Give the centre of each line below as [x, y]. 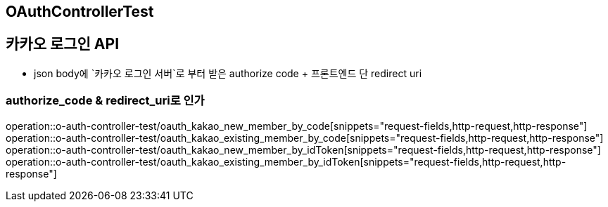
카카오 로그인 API [63, 44]
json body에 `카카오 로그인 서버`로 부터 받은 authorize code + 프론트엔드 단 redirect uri [228, 73]
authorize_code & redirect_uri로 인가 [105, 101]
